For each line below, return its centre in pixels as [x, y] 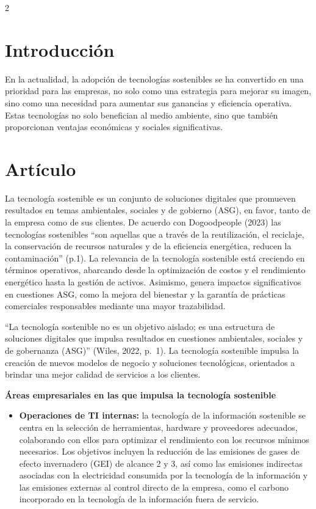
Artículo [41, 168]
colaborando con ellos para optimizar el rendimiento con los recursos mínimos [164, 439]
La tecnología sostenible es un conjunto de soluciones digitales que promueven [150, 198]
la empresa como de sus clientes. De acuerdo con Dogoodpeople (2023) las [143, 222]
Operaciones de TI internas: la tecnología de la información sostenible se [162, 415]
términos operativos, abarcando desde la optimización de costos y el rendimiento [155, 270]
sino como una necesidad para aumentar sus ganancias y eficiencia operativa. [149, 102]
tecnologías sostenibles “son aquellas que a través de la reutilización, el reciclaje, [155, 234]
